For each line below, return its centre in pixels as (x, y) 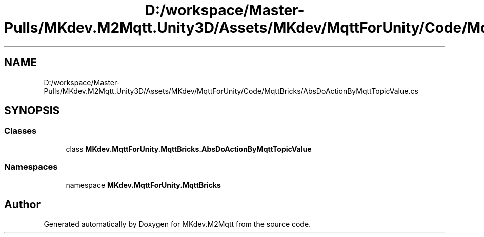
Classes (21, 131)
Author (22, 204)
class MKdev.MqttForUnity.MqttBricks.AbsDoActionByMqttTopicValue (189, 149)
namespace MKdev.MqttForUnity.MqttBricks (143, 185)
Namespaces (31, 167)
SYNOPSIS (32, 111)
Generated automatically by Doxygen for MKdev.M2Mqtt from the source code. (177, 224)
